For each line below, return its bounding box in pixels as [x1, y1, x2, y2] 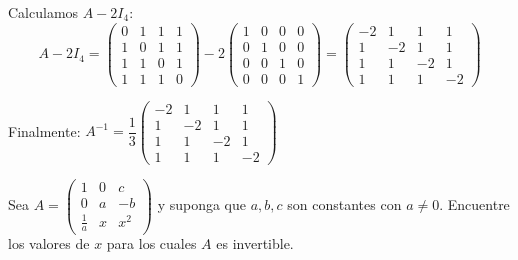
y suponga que [157, 194, 247, 215]
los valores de [8, 233, 90, 254]
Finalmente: [8, 120, 81, 141]
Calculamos [8, 2, 79, 22]
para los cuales [106, 233, 197, 254]
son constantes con [287, 194, 402, 215]
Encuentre [447, 194, 510, 215]
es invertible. [216, 233, 294, 254]
